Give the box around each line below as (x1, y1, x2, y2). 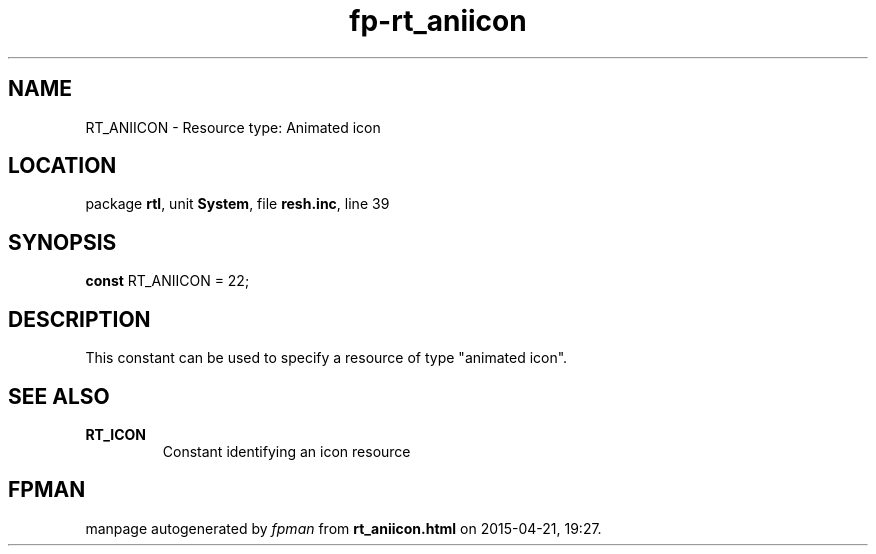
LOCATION (8, 153, 117, 179)
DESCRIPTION (8, 306, 151, 332)
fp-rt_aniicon (349, 4, 527, 38)
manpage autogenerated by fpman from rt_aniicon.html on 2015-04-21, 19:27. (85, 519, 602, 537)
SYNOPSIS (8, 229, 117, 255)
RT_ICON (85, 425, 147, 443)
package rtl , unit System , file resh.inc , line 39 (85, 195, 390, 213)
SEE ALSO (8, 383, 110, 409)
